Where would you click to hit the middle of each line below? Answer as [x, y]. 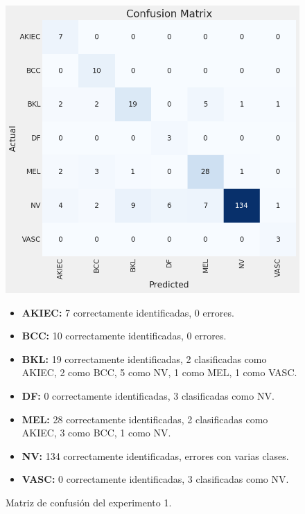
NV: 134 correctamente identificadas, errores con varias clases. [155, 455]
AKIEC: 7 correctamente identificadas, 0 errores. [128, 312]
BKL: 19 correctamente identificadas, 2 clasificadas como [144, 358]
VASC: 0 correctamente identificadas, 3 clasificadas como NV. [155, 479]
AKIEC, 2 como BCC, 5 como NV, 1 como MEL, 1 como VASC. [159, 372]
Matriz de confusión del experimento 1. [89, 502]
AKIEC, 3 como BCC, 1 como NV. [96, 433]
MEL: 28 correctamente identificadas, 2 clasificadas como [145, 419]
